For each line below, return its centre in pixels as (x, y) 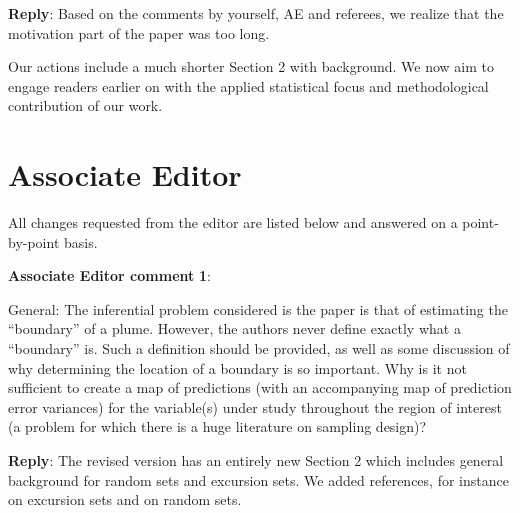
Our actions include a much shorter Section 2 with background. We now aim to (251, 66)
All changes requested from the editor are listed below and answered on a (233, 222)
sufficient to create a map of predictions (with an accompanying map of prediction (260, 387)
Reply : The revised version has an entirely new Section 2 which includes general (256, 460)
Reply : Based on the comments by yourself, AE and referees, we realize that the (256, 13)
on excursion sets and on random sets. (125, 499)
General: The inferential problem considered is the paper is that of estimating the (258, 308)
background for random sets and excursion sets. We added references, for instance (258, 479)
